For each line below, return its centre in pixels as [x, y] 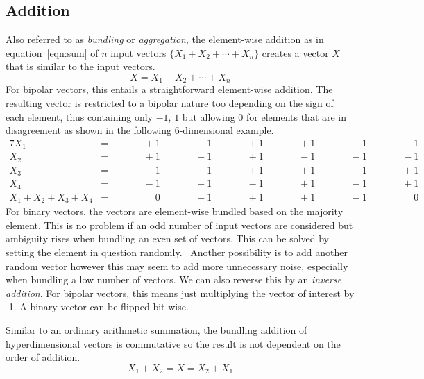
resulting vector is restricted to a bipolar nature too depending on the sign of [170, 103]
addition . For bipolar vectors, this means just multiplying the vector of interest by [180, 293]
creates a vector [295, 52]
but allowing [209, 116]
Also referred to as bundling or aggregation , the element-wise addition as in [165, 39]
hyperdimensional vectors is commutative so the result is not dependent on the [173, 343]
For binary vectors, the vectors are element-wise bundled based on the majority [175, 211]
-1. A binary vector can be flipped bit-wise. [97, 306]
